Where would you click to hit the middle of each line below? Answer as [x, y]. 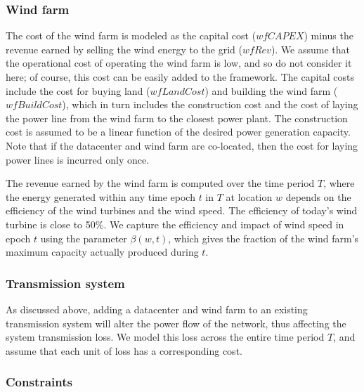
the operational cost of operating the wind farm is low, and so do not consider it [179, 63]
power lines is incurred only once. [78, 159]
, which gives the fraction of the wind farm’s [264, 238]
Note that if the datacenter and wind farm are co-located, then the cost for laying [182, 145]
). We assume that [311, 49]
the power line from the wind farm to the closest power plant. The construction [177, 118]
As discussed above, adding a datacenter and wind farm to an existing [157, 309]
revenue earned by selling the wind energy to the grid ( [124, 49]
